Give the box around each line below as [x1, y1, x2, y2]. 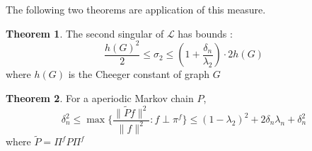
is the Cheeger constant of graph [68, 67, 210, 82]
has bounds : [178, 26, 233, 40]
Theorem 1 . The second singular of [6, 26, 164, 40]
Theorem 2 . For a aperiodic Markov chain [6, 90, 194, 105]
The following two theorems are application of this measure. [6, 2, 266, 16]
